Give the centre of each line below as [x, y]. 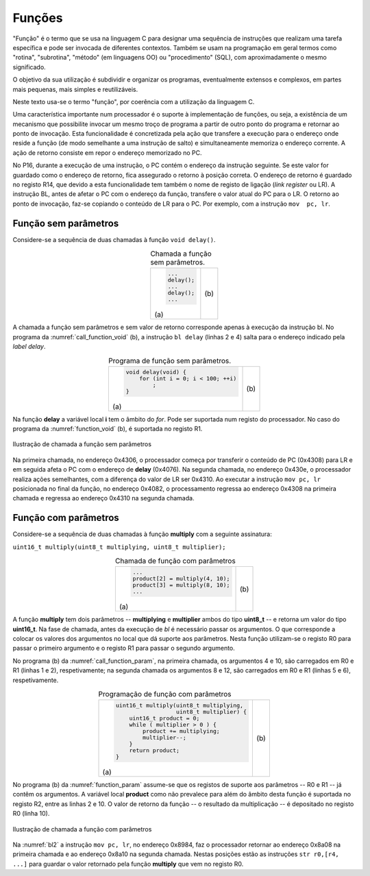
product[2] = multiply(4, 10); [181, 579]
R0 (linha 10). [31, 814]
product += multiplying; [182, 731]
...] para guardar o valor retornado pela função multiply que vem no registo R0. [128, 864]
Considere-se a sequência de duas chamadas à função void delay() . [114, 239]
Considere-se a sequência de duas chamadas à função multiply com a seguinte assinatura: [142, 534]
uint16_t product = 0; [164, 719]
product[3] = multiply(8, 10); [181, 585]
